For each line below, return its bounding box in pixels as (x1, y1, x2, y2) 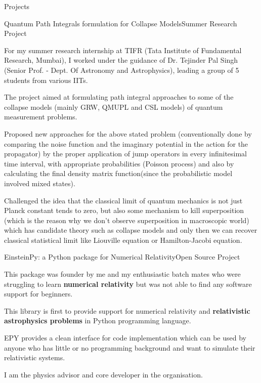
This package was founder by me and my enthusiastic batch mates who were (4, 269, 241, 279)
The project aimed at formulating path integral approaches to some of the (4, 92, 234, 102)
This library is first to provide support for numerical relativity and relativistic (4, 305, 250, 316)
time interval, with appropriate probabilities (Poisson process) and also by (4, 158, 234, 168)
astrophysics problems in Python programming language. (4, 315, 191, 326)
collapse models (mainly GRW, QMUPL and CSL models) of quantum (4, 101, 223, 112)
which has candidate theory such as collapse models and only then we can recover (4, 225, 257, 235)
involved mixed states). (4, 178, 75, 188)
